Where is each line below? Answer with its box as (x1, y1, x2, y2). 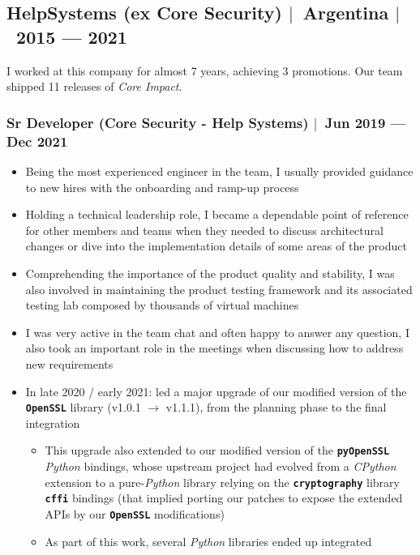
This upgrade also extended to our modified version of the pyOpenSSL (45, 442, 390, 459)
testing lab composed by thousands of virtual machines (25, 297, 299, 314)
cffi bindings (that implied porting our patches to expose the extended (45, 489, 403, 506)
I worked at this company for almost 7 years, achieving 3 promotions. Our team (6, 62, 403, 79)
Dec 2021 (6, 130, 68, 151)
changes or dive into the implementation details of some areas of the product (25, 237, 407, 254)
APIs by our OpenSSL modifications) (45, 505, 225, 522)
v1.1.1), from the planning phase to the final (165, 399, 387, 416)
